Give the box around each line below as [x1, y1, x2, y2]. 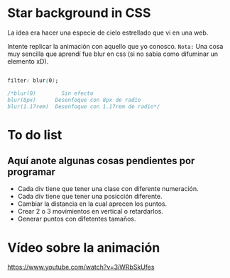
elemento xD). [7, 57, 49, 65]
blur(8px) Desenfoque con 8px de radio [7, 96, 141, 103]
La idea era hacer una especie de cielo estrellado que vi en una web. [7, 28, 209, 37]
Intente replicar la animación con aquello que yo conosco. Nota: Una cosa [7, 42, 224, 50]
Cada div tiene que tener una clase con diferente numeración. [17, 185, 199, 193]
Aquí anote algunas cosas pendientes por [7, 155, 195, 167]
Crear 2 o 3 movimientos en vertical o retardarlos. [17, 207, 163, 216]
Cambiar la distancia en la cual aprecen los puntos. [17, 199, 168, 208]
